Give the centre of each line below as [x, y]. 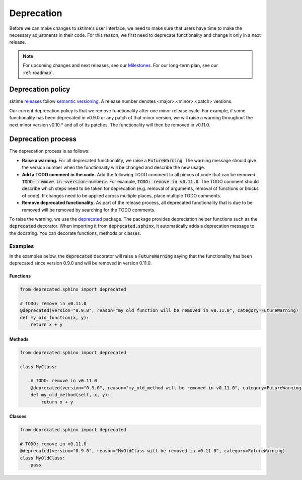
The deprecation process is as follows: [50, 151]
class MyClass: [39, 367]
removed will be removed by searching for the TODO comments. [89, 210]
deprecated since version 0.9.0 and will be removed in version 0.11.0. [81, 263]
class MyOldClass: [43, 458]
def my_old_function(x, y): [54, 318]
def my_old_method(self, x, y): [70, 395]
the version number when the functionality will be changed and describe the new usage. [114, 167]
